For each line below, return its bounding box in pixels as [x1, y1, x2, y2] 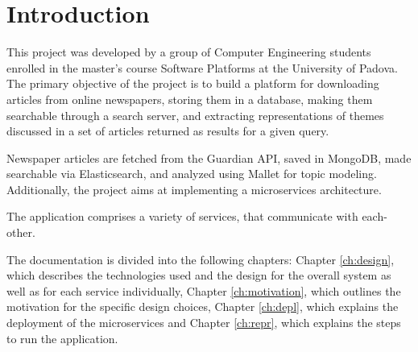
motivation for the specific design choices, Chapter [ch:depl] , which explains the [6, 298, 399, 315]
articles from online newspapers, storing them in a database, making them [6, 90, 373, 107]
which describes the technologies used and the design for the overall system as [6, 267, 391, 284]
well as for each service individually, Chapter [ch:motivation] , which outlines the [6, 282, 401, 299]
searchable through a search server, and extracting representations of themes [6, 106, 384, 123]
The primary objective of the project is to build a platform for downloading [6, 75, 379, 92]
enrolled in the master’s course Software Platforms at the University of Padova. [6, 59, 398, 76]
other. [6, 224, 35, 241]
